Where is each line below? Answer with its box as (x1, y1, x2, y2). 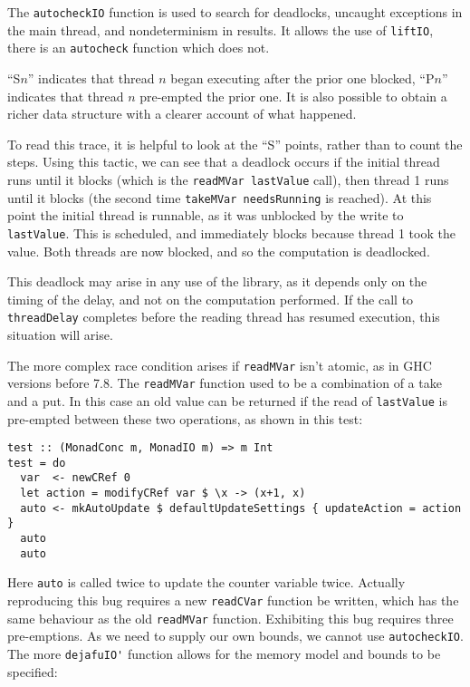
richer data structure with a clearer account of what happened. (7, 104, 357, 123)
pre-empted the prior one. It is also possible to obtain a (139, 86, 447, 105)
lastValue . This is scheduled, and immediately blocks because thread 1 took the (7, 223, 456, 242)
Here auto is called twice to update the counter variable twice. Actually (7, 573, 406, 592)
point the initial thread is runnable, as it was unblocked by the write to (7, 206, 404, 225)
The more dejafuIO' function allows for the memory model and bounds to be (7, 643, 441, 663)
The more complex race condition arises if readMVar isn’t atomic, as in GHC (7, 355, 432, 374)
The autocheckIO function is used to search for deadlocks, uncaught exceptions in (7, 3, 463, 21)
